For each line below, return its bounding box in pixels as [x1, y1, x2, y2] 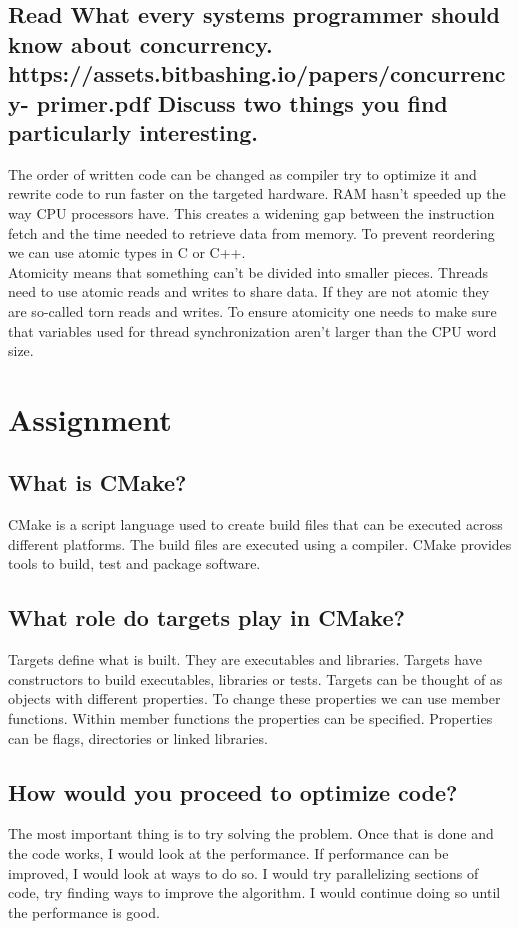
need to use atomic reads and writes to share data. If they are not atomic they [8, 281, 490, 302]
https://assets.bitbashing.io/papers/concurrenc [8, 58, 506, 89]
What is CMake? [8, 467, 187, 498]
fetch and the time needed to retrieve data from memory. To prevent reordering [8, 222, 495, 243]
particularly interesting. [8, 116, 258, 147]
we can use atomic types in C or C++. [8, 242, 246, 263]
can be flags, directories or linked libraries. [8, 727, 268, 748]
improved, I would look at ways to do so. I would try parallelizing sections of [8, 862, 479, 883]
